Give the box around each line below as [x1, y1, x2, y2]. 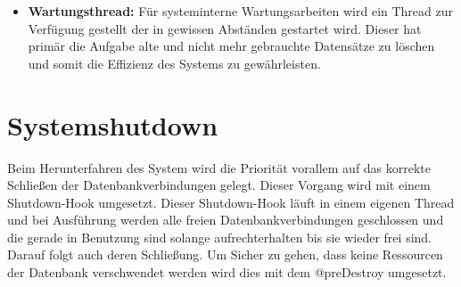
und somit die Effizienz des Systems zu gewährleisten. [28, 53, 321, 72]
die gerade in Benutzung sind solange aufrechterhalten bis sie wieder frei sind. [7, 227, 432, 246]
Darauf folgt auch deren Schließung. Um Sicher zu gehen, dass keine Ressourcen [7, 245, 443, 264]
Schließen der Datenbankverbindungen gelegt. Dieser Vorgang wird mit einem [7, 176, 431, 194]
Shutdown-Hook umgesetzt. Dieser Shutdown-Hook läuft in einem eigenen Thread [7, 193, 455, 211]
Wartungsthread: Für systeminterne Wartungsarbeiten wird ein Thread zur [28, 2, 454, 20]
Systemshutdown [7, 106, 218, 143]
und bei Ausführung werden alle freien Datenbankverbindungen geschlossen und [7, 210, 444, 229]
